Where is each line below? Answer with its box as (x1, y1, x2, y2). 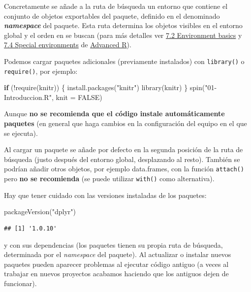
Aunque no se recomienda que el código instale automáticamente (4, 108, 225, 119)
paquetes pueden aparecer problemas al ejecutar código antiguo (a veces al (4, 259, 229, 269)
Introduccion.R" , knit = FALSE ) (4, 92, 102, 102)
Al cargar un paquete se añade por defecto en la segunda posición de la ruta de (4, 144, 243, 155)
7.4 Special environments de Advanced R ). (4, 39, 131, 50)
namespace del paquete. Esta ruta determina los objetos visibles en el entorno (4, 20, 243, 31)
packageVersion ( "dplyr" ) (4, 206, 76, 217)
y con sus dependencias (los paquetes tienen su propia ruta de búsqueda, (4, 239, 223, 250)
